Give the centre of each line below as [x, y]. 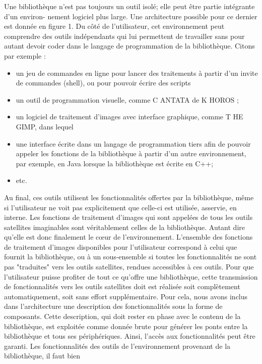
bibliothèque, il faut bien [42, 356]
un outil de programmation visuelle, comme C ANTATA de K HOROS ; [127, 99]
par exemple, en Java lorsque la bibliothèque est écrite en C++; [115, 163]
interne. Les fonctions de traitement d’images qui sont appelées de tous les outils [128, 217]
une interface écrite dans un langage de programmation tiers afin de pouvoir [133, 143]
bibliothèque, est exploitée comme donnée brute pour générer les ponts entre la [126, 326]
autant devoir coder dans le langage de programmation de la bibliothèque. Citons [129, 46]
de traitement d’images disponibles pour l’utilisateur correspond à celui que [121, 246]
